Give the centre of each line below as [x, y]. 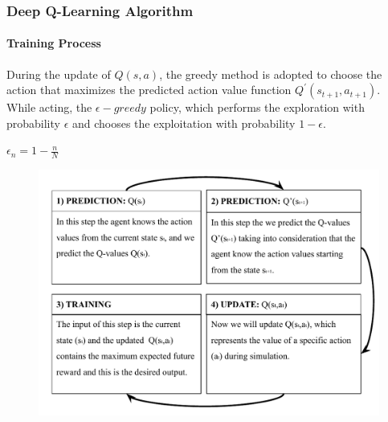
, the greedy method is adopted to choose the [271, 74]
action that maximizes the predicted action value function [149, 90]
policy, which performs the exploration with [257, 107]
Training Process [54, 43]
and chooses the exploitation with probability [184, 123]
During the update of [59, 74]
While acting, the [49, 107]
